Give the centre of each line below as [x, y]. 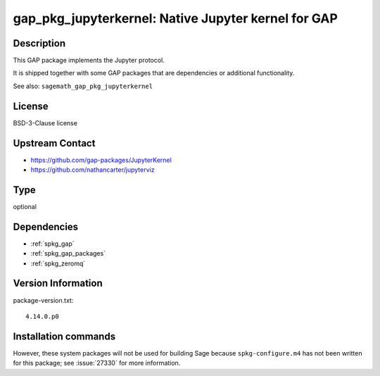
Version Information [58, 283]
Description [39, 43]
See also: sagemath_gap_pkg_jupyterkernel [83, 86]
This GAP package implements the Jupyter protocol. [89, 61]
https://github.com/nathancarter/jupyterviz [93, 170]
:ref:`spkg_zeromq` [58, 263]
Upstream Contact [54, 143]
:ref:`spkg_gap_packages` [68, 253]
